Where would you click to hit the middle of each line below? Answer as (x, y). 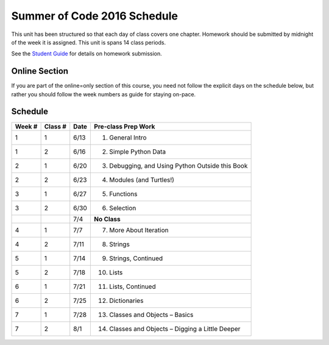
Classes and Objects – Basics (151, 315)
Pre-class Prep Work (125, 126)
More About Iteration (139, 230)
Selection (123, 208)
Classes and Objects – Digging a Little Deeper (175, 329)
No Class (108, 219)
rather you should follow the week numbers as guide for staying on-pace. (104, 94)
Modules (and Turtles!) (142, 180)
